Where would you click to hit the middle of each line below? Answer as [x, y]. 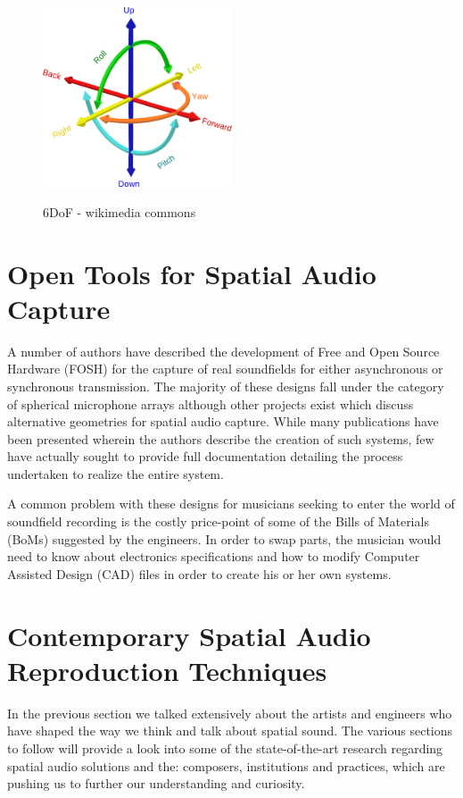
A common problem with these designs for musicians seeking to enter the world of [231, 504]
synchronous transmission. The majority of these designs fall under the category [226, 386]
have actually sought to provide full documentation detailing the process [205, 456]
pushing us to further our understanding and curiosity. [156, 783]
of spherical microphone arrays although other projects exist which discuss [211, 403]
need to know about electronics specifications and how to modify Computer [214, 556]
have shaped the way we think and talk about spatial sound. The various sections [230, 731]
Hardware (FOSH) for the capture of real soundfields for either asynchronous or [225, 369]
